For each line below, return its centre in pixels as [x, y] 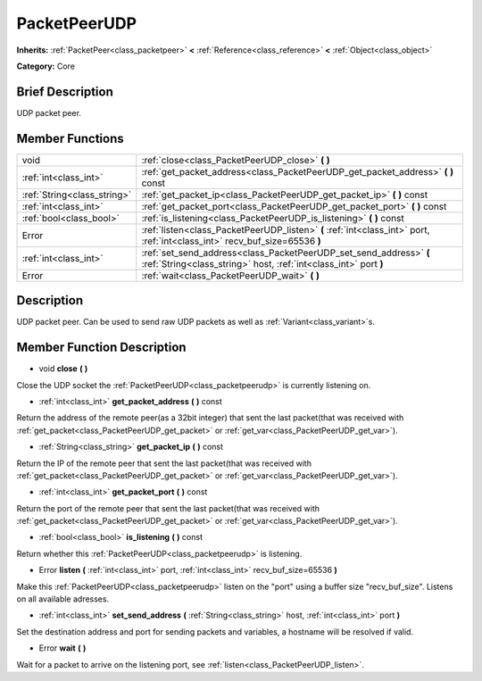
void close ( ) [63, 369]
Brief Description [65, 91]
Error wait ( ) [62, 648]
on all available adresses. [63, 599]
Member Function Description [101, 348]
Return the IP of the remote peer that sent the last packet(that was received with [164, 463]
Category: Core [46, 66]
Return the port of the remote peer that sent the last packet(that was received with [168, 508]
